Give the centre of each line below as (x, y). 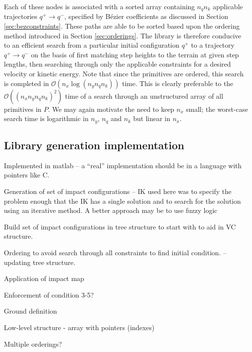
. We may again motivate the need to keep (111, 109)
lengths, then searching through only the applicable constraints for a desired (117, 64)
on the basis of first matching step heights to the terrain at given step (135, 54)
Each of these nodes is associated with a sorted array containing (99, 6)
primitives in (23, 109)
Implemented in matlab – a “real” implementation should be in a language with (123, 165)
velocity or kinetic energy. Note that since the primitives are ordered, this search (124, 74)
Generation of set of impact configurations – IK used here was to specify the (118, 191)
